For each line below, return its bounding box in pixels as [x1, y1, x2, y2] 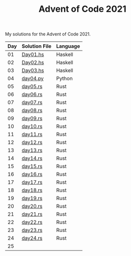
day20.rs [22, 203, 43, 210]
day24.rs [22, 235, 43, 242]
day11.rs [22, 131, 43, 138]
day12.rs [22, 139, 43, 146]
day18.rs [22, 187, 43, 194]
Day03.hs [22, 67, 44, 74]
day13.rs [22, 147, 43, 154]
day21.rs [22, 211, 43, 218]
